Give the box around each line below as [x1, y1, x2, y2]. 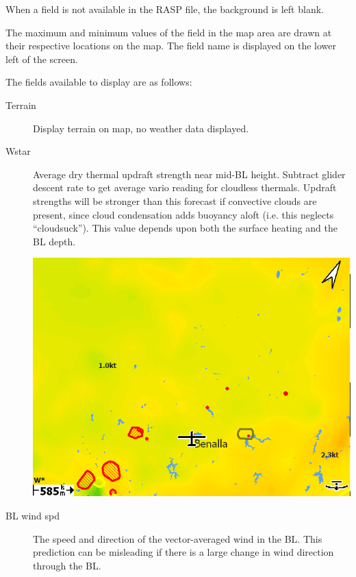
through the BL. [33, 558, 101, 572]
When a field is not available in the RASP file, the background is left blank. [5, 2, 324, 16]
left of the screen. [5, 51, 78, 66]
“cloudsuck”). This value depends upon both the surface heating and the [33, 221, 338, 235]
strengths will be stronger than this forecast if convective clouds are [33, 193, 317, 208]
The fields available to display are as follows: [5, 75, 192, 89]
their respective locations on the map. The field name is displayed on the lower [5, 38, 336, 53]
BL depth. [33, 234, 76, 248]
